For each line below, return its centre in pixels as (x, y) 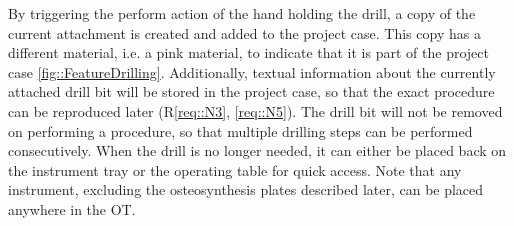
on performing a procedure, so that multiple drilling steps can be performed (240, 130)
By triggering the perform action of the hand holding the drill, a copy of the (242, 13)
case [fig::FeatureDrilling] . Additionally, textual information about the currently (252, 71)
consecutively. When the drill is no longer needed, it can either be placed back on (257, 150)
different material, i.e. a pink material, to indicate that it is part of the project (248, 52)
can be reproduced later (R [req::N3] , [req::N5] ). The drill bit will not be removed (255, 110)
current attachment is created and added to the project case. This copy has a (244, 32)
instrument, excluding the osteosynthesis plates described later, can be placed (246, 189)
